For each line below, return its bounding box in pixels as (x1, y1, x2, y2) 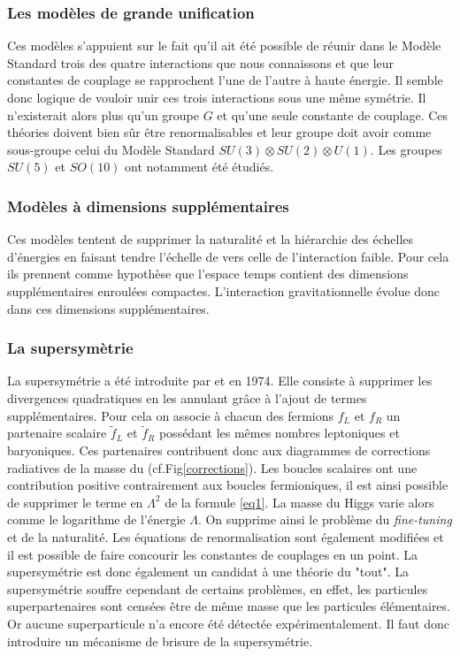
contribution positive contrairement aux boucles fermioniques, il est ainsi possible (7, 476, 448, 494)
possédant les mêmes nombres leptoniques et (158, 423, 400, 442)
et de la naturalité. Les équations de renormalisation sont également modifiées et (7, 527, 444, 545)
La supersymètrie (7, 337, 134, 359)
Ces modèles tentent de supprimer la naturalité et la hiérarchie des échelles (7, 230, 414, 248)
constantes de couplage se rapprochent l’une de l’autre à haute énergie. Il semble (7, 71, 443, 89)
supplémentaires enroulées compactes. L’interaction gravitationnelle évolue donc (7, 281, 441, 300)
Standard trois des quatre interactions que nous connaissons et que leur (7, 53, 395, 72)
